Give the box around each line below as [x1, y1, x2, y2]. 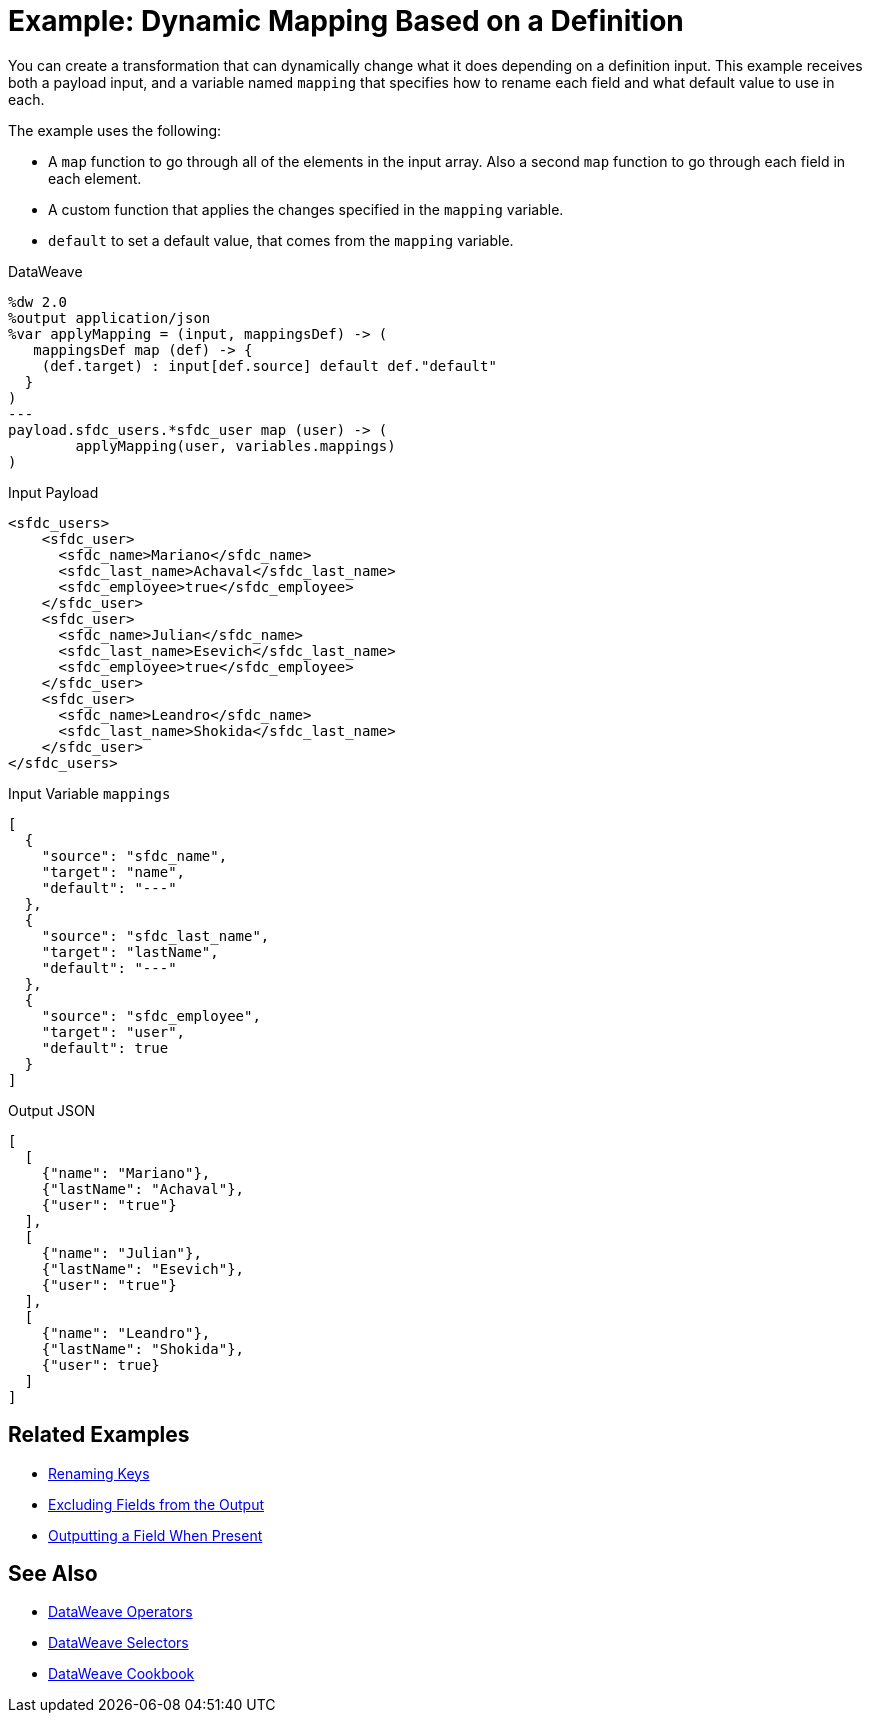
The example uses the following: [8, 121, 222, 139]
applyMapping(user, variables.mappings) [75, 437, 396, 454]
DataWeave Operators [48, 1603, 193, 1621]
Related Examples [8, 1422, 190, 1448]
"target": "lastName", [41, 943, 219, 960]
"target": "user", [41, 1023, 186, 1040]
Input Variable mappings [8, 784, 171, 802]
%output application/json [8, 309, 211, 326]
